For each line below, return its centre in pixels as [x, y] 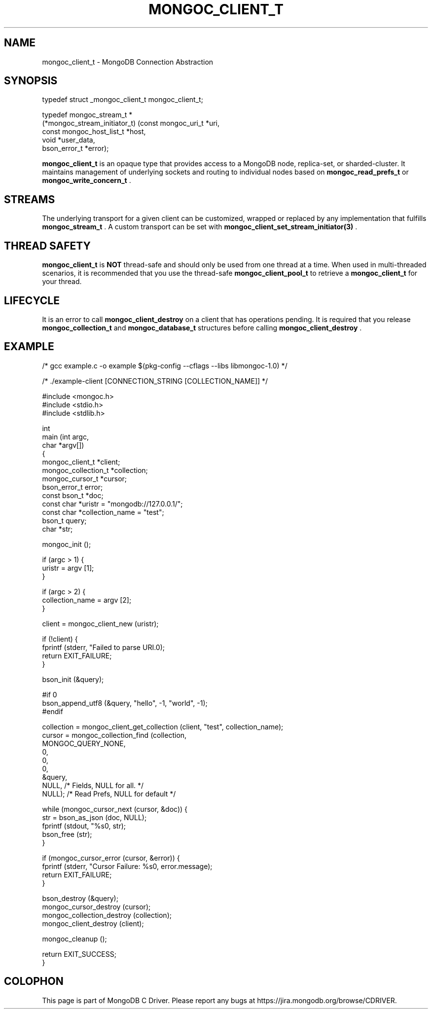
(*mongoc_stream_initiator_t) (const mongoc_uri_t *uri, [131, 123]
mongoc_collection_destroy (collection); [107, 915]
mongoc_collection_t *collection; [95, 470]
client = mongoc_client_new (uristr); [100, 623]
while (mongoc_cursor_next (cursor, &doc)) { [115, 809]
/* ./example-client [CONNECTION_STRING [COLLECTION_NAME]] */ [155, 381]
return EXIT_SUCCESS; [79, 954]
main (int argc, [65, 436]
